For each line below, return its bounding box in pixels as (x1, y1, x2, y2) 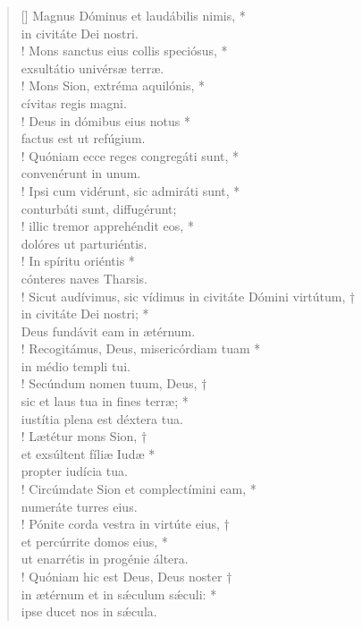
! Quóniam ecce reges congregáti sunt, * (21, 146, 240, 165)
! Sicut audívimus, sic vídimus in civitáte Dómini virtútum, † (21, 286, 356, 305)
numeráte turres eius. (21, 496, 138, 515)
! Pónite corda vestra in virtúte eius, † (21, 514, 230, 533)
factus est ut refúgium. (21, 129, 146, 148)
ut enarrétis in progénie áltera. (21, 549, 189, 568)
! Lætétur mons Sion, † (21, 427, 147, 446)
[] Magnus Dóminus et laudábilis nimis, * (21, 6, 246, 24)
